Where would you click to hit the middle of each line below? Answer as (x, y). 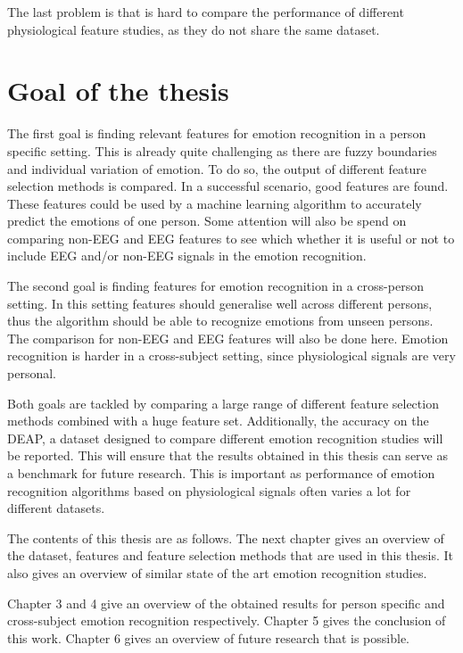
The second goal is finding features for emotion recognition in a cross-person (215, 286)
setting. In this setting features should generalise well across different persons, (220, 303)
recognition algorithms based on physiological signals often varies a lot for (209, 490)
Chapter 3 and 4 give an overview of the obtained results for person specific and (226, 603)
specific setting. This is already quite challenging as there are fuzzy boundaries (222, 150)
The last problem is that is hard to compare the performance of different (206, 12)
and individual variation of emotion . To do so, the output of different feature (217, 168)
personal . (32, 373)
